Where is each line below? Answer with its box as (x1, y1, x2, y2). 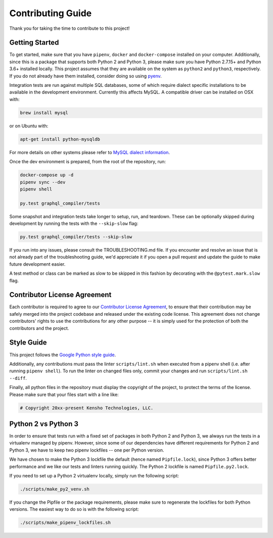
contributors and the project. (9, 325, 69, 331)
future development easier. (9, 261, 66, 267)
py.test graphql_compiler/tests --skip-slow (20, 234, 132, 240)
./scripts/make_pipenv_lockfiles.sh (20, 520, 111, 525)
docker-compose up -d (20, 172, 74, 178)
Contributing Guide (9, 8, 92, 19)
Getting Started (9, 38, 59, 47)
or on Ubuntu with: (9, 123, 49, 129)
